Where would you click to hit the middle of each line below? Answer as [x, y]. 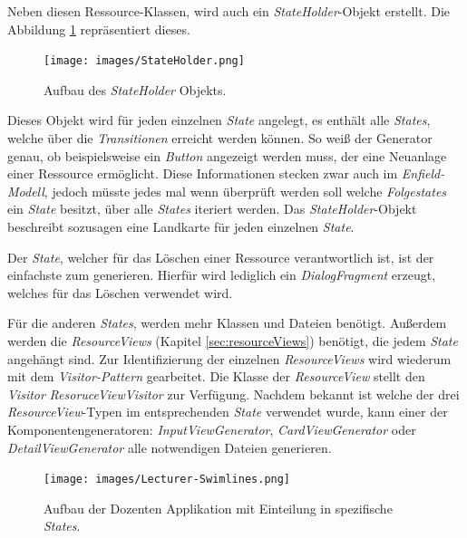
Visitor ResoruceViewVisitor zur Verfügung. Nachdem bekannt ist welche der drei [233, 394]
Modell [26, 191]
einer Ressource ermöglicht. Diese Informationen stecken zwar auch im [203, 173]
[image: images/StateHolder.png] [144, 61]
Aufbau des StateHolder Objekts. [135, 89]
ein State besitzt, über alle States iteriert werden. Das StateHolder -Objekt [212, 209]
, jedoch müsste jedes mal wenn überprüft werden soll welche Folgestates [245, 191]
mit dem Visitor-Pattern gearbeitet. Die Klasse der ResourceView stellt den [216, 376]
